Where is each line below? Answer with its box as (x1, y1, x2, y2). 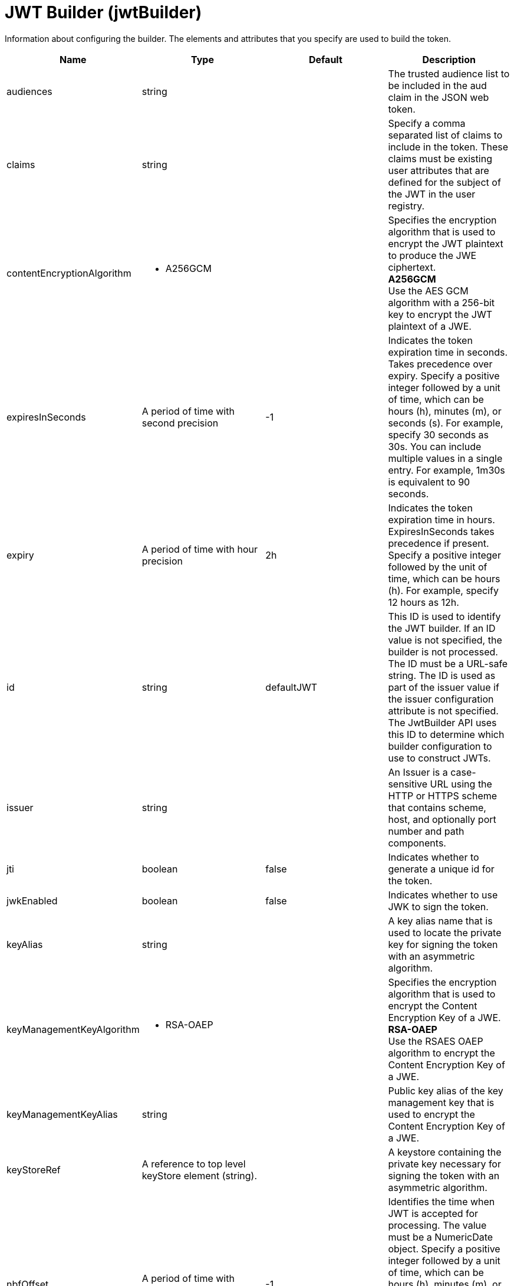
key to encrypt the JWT (388, 308, 492, 320)
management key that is (388, 1096, 495, 1108)
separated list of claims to (388, 129, 503, 141)
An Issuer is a (388, 766, 448, 778)
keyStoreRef (6, 1163, 61, 1176)
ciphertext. (388, 261, 436, 273)
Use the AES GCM (388, 284, 469, 297)
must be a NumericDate (388, 1231, 493, 1243)
